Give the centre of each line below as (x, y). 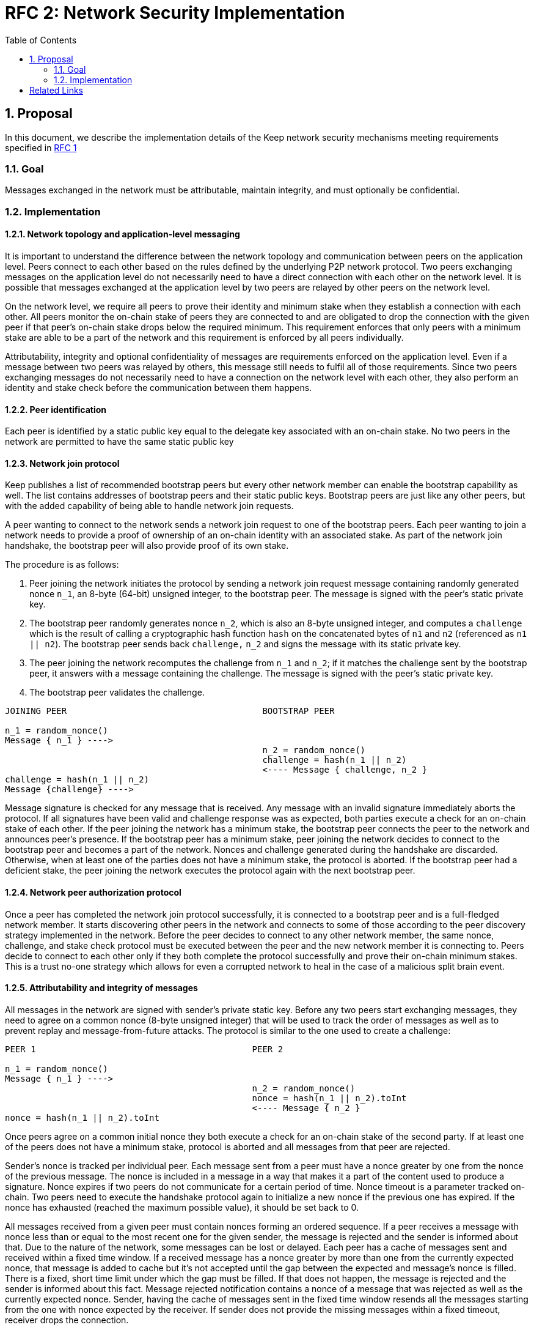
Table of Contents (41, 40)
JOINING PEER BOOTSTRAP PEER (170, 711)
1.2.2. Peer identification (56, 409)
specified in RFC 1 (41, 147)
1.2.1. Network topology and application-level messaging (123, 234)
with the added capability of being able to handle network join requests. (149, 506)
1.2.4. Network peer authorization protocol (93, 892)
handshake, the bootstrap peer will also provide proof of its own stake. (147, 546)
